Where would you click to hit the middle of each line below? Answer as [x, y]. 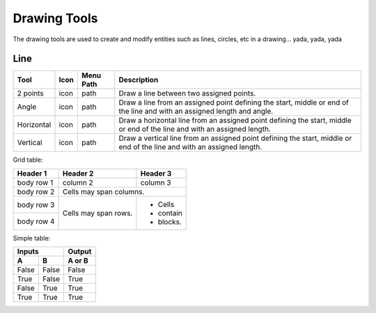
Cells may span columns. [103, 192]
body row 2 [36, 192]
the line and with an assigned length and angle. [196, 112]
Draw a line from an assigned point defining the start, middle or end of [234, 102]
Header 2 [78, 173]
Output [80, 252]
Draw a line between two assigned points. [187, 93]
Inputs [28, 252]
